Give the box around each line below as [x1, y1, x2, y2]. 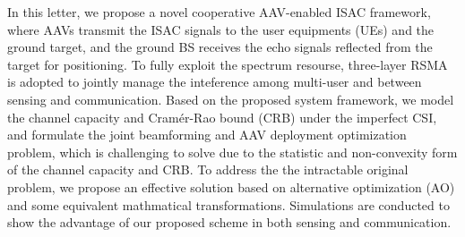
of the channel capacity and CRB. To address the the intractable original [7, 160, 409, 179]
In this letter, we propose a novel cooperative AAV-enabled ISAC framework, [7, 3, 431, 21]
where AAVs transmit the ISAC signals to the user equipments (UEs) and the [7, 20, 435, 38]
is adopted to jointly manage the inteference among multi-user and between [7, 72, 422, 91]
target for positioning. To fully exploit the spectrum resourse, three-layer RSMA [7, 55, 448, 73]
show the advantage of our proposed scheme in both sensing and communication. [7, 213, 452, 232]
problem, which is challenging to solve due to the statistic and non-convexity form [7, 142, 458, 161]
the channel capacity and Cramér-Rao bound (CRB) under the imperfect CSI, [7, 107, 437, 126]
